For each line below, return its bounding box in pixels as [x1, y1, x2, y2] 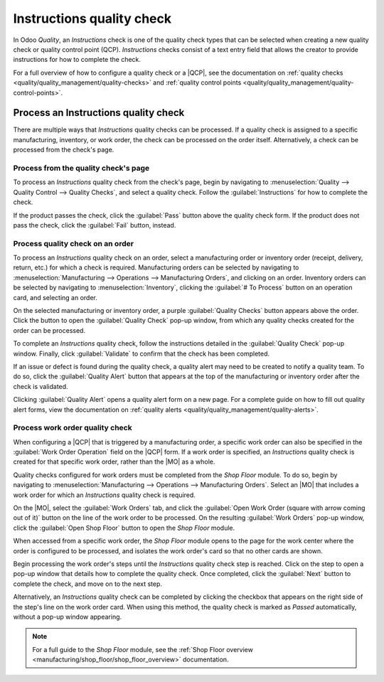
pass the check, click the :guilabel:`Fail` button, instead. [13, 220, 176, 229]
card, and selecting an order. [13, 293, 97, 302]
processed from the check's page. [13, 146, 114, 154]
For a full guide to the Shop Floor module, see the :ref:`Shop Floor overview [32, 645, 254, 654]
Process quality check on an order [13, 238, 134, 248]
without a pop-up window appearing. [13, 612, 122, 621]
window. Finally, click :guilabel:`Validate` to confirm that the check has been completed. [13, 349, 270, 358]
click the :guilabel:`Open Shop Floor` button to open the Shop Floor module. [13, 523, 235, 532]
